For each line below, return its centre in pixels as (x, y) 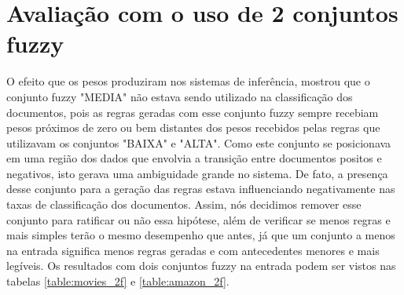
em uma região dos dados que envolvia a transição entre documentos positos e (194, 158)
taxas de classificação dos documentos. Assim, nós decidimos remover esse (184, 204)
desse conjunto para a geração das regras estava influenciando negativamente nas (201, 189)
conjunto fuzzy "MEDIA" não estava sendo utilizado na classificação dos (180, 96)
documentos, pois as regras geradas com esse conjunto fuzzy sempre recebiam (193, 112)
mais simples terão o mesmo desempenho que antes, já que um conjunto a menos (201, 235)
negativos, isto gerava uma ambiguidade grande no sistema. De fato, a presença (197, 173)
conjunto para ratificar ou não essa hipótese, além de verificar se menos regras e (198, 219)
